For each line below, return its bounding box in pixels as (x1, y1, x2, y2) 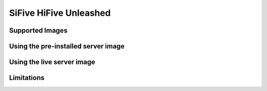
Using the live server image (9, 58, 95, 66)
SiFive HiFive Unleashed (9, 7, 111, 18)
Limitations (9, 74, 44, 82)
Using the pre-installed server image (9, 42, 125, 50)
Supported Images (9, 26, 68, 35)
